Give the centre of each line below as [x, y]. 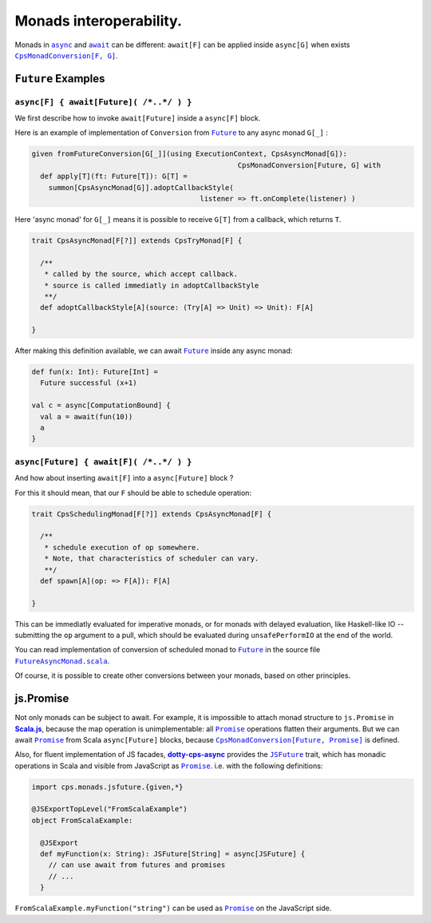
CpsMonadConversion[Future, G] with [309, 165]
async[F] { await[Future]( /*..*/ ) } [103, 102]
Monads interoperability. [99, 21]
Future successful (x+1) [89, 383]
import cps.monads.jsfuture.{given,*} [107, 787]
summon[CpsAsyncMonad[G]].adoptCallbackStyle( [141, 187]
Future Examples [60, 79]
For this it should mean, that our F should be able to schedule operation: [133, 493]
